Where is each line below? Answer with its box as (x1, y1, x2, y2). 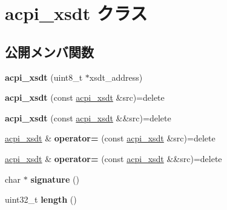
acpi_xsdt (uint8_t (5, 70, 83, 83)
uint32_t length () (5, 193, 77, 206)
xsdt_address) (89, 70, 143, 83)
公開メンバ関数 (5, 42, 94, 61)
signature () (30, 172, 79, 185)
